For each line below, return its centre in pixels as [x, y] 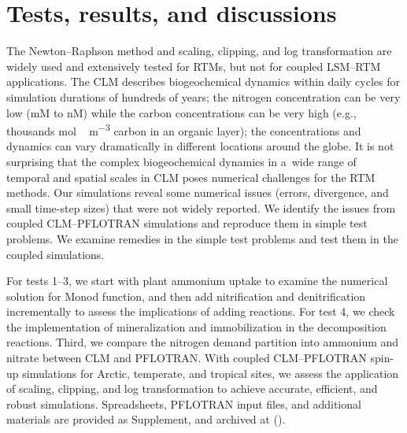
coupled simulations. [55, 254]
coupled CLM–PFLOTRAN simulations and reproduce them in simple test [187, 223]
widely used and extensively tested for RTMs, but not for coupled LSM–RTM [194, 66]
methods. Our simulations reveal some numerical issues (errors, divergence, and [198, 192]
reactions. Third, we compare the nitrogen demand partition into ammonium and [203, 342]
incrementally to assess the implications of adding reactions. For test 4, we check [201, 311]
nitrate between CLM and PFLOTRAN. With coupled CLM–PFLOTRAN [187, 358]
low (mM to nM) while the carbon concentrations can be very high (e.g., [181, 112]
